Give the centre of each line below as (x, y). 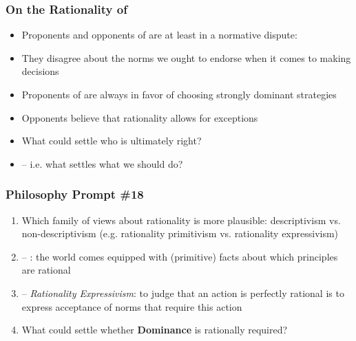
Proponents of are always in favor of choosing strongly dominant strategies (179, 94)
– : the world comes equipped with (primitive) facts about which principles (180, 256)
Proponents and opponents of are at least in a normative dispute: (159, 35)
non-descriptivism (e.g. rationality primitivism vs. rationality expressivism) (180, 233)
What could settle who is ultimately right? (112, 141)
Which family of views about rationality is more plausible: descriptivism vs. (181, 220)
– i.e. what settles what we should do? (102, 163)
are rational (46, 270)
